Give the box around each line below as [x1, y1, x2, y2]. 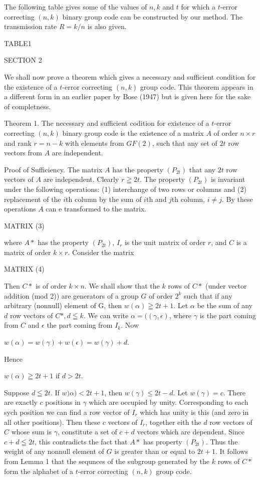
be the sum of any [197, 300, 252, 311]
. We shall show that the [84, 281, 160, 291]
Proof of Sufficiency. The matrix [4, 164, 103, 174]
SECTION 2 [4, 55, 42, 65]
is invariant [210, 174, 245, 184]
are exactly [4, 397, 38, 407]
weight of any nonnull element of [4, 446, 104, 456]
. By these [221, 193, 253, 204]
